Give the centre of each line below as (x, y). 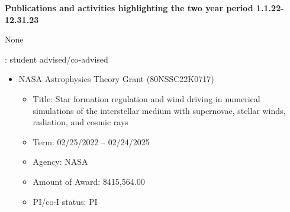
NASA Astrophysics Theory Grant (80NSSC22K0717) (116, 79)
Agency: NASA (60, 162)
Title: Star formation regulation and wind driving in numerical (146, 98)
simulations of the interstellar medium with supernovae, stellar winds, (159, 110)
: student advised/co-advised (57, 59)
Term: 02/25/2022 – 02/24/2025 (91, 141)
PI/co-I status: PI (65, 201)
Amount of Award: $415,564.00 (89, 181)
